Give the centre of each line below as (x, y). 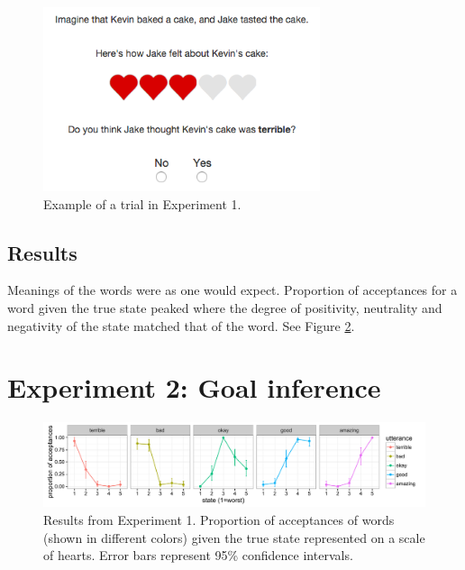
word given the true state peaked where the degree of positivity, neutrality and (225, 308)
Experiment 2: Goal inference (194, 387)
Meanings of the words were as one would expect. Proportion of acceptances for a (232, 290)
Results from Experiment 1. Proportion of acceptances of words (219, 519)
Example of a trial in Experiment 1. (142, 203)
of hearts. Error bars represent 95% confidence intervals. (198, 555)
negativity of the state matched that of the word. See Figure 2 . (181, 325)
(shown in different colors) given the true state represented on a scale (234, 537)
